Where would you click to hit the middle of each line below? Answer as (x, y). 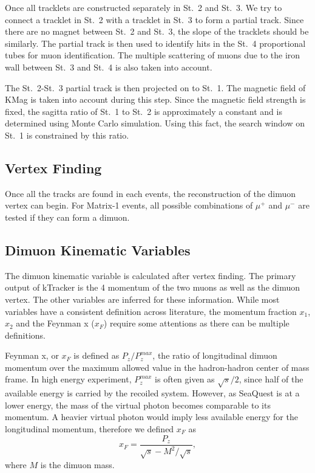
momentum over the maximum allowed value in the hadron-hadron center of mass (157, 367)
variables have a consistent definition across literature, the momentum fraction (151, 311)
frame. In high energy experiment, (68, 379)
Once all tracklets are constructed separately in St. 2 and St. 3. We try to (144, 7)
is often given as (185, 379)
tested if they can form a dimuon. (67, 217)
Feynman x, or (32, 355)
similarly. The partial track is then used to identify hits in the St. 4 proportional (155, 43)
